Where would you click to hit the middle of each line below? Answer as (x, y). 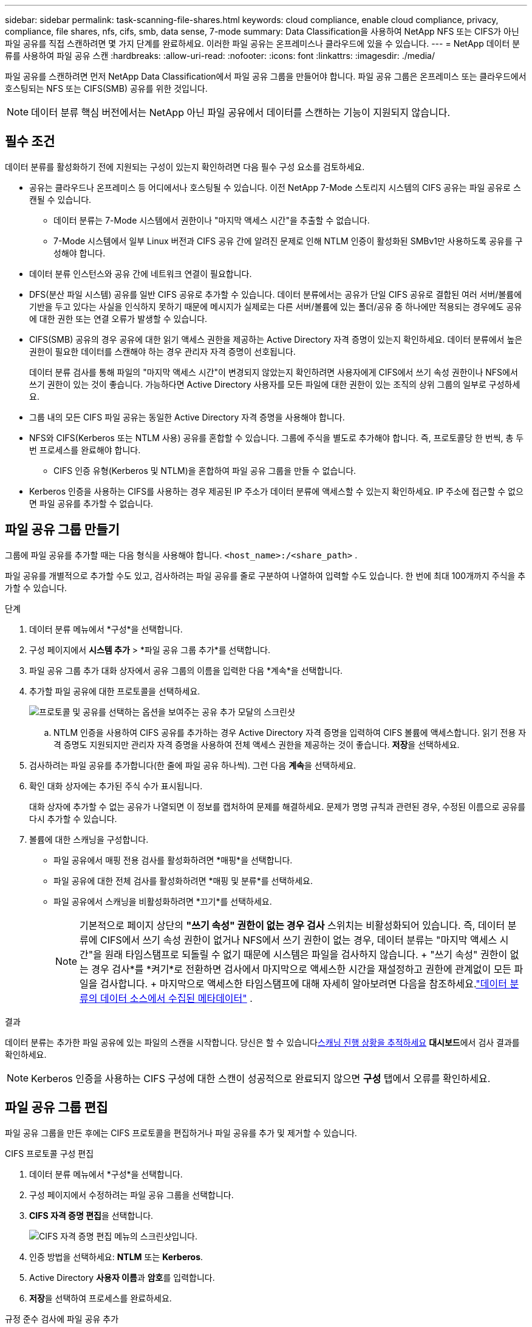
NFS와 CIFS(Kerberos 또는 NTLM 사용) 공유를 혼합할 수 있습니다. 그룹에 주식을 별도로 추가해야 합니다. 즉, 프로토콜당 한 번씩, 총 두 (277, 437)
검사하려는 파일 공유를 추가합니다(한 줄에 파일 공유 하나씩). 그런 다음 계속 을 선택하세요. (193, 765)
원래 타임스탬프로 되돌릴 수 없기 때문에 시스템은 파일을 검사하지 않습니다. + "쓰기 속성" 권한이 (306, 954)
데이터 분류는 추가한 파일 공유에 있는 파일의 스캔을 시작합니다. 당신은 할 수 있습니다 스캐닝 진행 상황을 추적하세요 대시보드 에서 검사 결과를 (262, 1042)
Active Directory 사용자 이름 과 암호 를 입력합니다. (122, 1277)
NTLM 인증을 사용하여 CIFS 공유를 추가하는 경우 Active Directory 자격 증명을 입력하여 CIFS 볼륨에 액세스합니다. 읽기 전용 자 (290, 732)
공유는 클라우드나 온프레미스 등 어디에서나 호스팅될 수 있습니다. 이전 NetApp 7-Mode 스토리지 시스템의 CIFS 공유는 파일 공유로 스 (275, 187)
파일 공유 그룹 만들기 (62, 530)
